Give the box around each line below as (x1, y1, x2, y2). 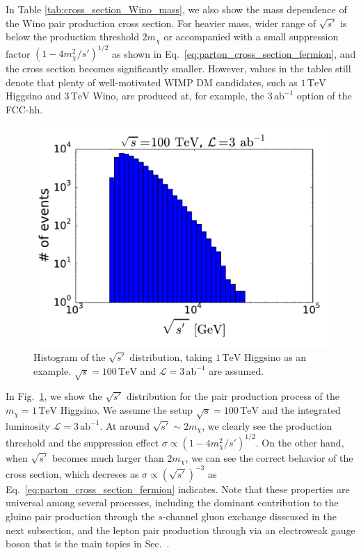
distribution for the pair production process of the (126, 389, 339, 403)
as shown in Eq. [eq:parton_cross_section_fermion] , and (112, 46, 356, 61)
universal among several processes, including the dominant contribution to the (6, 495, 339, 510)
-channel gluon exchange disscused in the (162, 508, 337, 523)
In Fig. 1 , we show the (6, 389, 102, 403)
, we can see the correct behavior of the (185, 450, 353, 465)
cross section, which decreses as (6, 466, 139, 481)
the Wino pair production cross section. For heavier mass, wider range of (6, 15, 316, 30)
